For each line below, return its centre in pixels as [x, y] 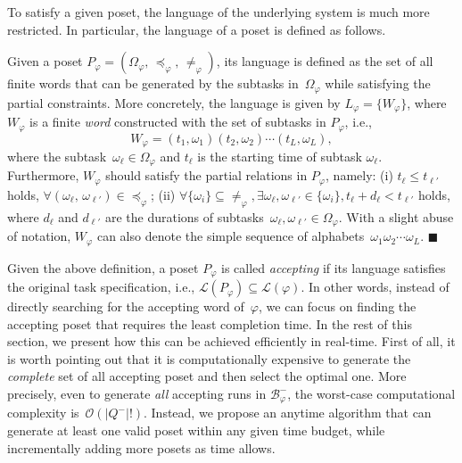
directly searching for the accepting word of [126, 306]
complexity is [43, 413]
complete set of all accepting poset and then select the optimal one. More [207, 376]
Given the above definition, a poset [103, 267]
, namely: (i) [359, 175]
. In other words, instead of [375, 287]
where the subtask [57, 156]
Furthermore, [43, 175]
